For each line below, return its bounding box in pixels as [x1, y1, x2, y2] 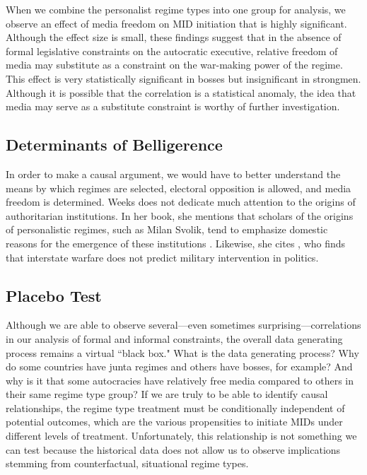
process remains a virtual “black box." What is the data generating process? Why [6, 345, 359, 360]
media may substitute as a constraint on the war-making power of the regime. [6, 57, 343, 72]
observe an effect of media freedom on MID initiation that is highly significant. [6, 16, 347, 30]
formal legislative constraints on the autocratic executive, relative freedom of [6, 43, 338, 58]
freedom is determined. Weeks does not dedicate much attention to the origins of [6, 194, 356, 209]
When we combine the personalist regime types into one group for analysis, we [6, 2, 346, 16]
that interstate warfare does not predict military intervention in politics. [6, 250, 319, 264]
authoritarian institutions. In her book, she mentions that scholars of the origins [6, 208, 354, 223]
